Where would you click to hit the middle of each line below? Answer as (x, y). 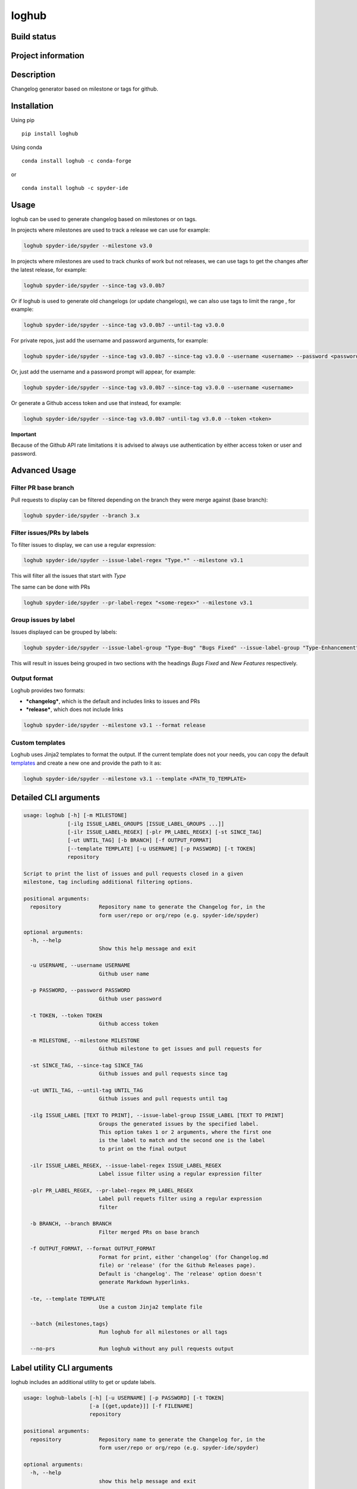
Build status (34, 37)
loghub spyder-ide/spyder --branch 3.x (82, 515)
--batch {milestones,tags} (69, 1323)
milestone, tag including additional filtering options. (108, 882)
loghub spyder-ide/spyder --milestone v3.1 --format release (115, 725)
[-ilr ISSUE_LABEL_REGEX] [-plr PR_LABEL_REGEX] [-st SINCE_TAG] (165, 832)
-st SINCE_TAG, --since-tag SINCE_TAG (86, 1065)
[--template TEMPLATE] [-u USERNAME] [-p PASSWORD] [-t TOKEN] (162, 848)
